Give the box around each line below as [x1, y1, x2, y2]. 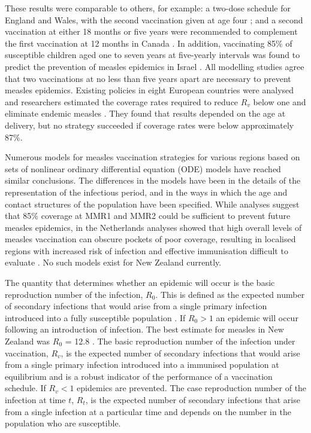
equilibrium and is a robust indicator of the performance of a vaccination [5, 370, 273, 382]
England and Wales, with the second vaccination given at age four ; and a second [5, 13, 303, 26]
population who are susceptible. [5, 417, 121, 429]
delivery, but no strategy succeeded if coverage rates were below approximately [5, 118, 294, 131]
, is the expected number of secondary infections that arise [85, 394, 300, 405]
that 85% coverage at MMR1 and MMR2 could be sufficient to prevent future [5, 209, 291, 222]
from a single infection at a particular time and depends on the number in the [5, 405, 291, 417]
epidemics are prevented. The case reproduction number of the [77, 382, 307, 394]
